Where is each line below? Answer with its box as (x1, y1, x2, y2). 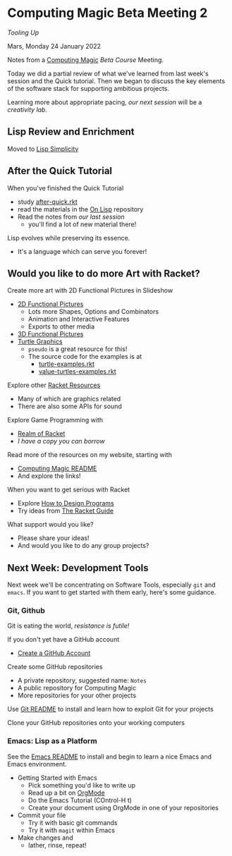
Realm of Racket (17, 429, 66, 438)
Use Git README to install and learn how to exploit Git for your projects (7, 705, 214, 714)
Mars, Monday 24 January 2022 (7, 42, 101, 50)
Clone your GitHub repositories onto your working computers (7, 719, 185, 727)
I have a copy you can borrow (17, 437, 105, 446)
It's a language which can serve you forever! (17, 247, 147, 255)
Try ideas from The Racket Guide (17, 506, 114, 515)
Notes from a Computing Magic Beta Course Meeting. (7, 55, 164, 64)
